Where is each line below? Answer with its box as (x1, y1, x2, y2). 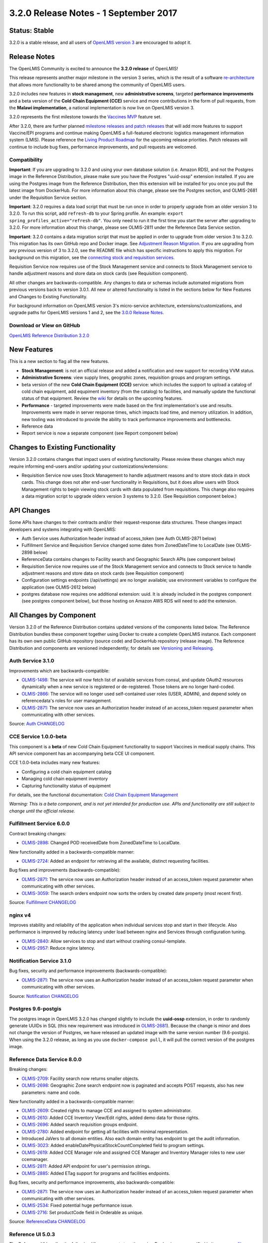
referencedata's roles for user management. (21, 698, 112, 704)
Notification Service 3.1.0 (9, 958, 71, 965)
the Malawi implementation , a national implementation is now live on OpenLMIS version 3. (9, 104, 195, 110)
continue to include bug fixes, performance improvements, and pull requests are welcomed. (9, 144, 197, 150)
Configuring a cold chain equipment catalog (21, 769, 112, 775)
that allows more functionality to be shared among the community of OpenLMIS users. (9, 82, 186, 88)
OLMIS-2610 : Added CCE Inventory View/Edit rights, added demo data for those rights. (21, 1114, 200, 1121)
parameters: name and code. (21, 1089, 81, 1095)
